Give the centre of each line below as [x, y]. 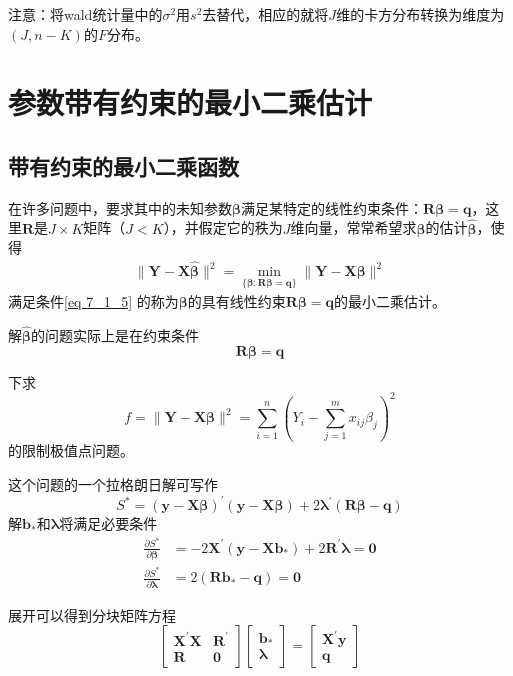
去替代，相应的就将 [265, 14]
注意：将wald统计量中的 [85, 14]
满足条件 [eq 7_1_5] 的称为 [93, 301]
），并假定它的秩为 [223, 227]
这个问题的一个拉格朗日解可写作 [113, 484]
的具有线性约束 [236, 301]
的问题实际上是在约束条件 [115, 335]
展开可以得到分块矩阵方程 [92, 614]
